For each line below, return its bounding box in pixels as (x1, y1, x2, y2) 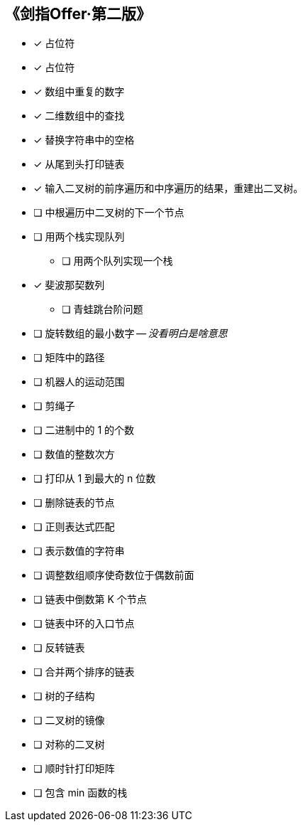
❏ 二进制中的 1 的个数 (33, 424, 135, 437)
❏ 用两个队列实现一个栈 (62, 255, 173, 267)
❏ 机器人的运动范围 (33, 375, 125, 388)
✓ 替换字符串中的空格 (33, 134, 135, 146)
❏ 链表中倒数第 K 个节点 (33, 593, 147, 606)
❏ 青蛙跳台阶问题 (62, 303, 143, 316)
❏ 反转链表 (33, 641, 85, 654)
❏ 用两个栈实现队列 (33, 230, 125, 243)
